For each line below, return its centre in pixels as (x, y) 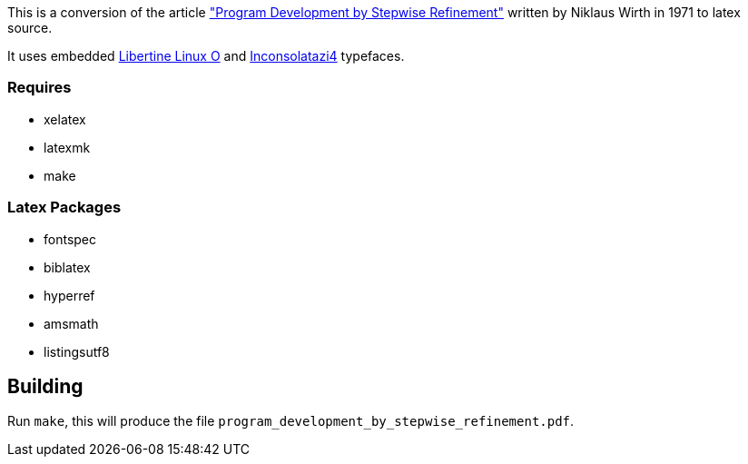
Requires (39, 88)
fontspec (70, 239)
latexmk (67, 147)
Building (45, 386)
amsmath (71, 323)
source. (30, 28)
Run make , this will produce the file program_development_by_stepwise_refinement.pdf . (291, 421)
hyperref (69, 295)
